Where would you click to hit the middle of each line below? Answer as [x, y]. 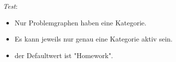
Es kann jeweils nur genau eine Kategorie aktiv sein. [93, 39]
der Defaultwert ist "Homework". [64, 55]
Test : [10, 6]
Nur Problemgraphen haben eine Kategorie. [80, 22]
